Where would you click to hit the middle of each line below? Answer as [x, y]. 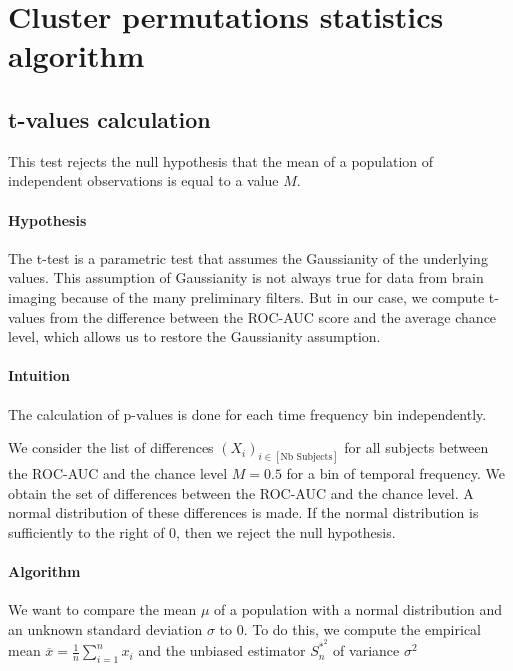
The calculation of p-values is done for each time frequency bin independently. [247, 413]
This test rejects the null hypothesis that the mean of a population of [221, 160]
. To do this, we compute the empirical [362, 628]
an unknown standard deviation [105, 628]
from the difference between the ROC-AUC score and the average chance [273, 316]
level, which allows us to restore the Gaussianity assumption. [194, 336]
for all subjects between [416, 447]
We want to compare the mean [102, 609]
